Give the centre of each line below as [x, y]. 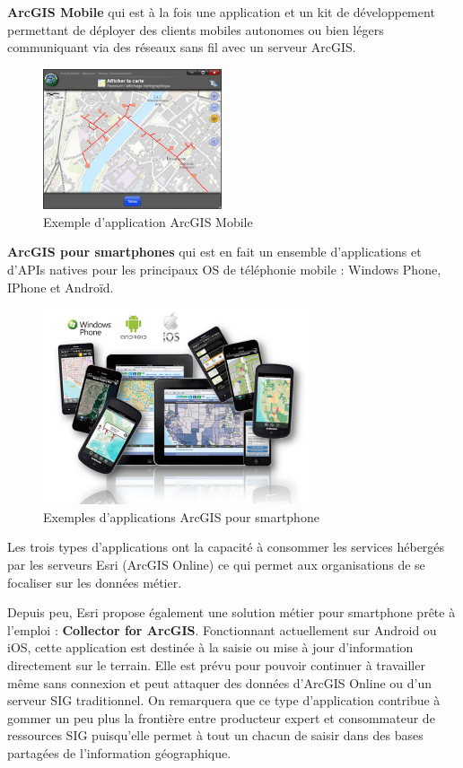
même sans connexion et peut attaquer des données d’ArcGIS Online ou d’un [219, 682]
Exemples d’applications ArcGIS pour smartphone [181, 516]
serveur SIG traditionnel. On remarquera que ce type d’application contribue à [224, 700]
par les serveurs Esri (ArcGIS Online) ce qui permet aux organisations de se [216, 565]
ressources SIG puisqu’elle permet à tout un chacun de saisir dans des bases [215, 735]
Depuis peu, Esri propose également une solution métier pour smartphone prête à [231, 612]
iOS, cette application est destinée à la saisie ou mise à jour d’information [210, 647]
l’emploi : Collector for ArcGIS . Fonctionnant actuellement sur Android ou [222, 629]
